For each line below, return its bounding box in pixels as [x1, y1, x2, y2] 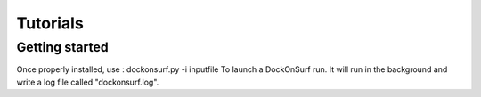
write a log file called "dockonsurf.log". [16, 77, 159, 87]
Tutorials [16, 13, 84, 33]
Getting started [16, 39, 109, 55]
